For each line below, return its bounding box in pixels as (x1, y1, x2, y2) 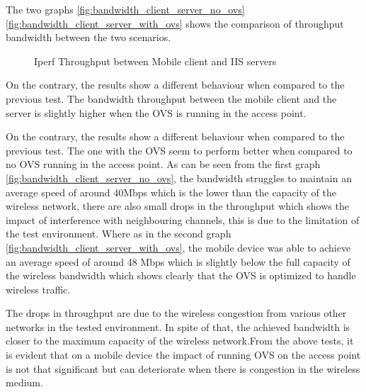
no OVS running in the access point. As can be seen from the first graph (6, 157, 321, 172)
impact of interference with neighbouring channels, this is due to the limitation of (6, 212, 360, 227)
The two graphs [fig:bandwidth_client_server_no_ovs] (6, 2, 245, 16)
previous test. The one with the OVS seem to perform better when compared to (6, 142, 353, 157)
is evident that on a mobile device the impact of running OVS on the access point (6, 347, 361, 362)
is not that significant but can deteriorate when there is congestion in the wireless (6, 361, 360, 376)
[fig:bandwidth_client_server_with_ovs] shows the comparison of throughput (6, 16, 344, 30)
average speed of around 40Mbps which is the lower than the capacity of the (6, 184, 336, 199)
